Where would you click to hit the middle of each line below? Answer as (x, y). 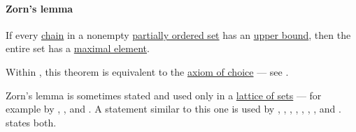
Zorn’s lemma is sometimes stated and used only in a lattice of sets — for (164, 95)
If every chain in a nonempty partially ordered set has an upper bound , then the (178, 34)
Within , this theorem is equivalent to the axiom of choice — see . (147, 71)
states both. (31, 122)
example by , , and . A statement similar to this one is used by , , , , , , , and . (173, 109)
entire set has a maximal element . (78, 48)
